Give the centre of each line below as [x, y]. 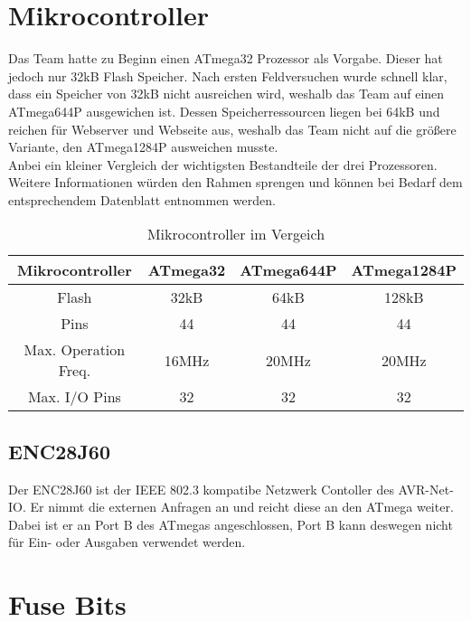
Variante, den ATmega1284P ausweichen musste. [143, 147]
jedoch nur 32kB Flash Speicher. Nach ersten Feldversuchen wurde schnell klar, [228, 75]
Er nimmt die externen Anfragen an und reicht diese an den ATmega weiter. [242, 507]
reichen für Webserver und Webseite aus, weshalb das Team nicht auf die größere [232, 129]
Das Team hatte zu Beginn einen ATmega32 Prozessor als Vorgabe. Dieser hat [226, 58]
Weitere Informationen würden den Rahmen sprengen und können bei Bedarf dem [235, 182]
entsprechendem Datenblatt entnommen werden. [142, 199]
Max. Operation [75, 350]
